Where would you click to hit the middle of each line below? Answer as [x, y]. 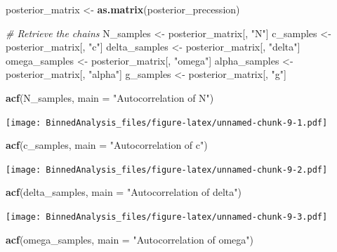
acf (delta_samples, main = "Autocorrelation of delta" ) [124, 192]
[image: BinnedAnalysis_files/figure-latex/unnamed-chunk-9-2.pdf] [167, 170]
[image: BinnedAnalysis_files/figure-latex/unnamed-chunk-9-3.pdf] [167, 217]
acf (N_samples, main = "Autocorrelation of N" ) [110, 97]
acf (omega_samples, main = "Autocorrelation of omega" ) [130, 239]
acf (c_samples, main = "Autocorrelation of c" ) [107, 145]
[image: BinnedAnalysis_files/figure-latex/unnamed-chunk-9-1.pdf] [167, 122]
